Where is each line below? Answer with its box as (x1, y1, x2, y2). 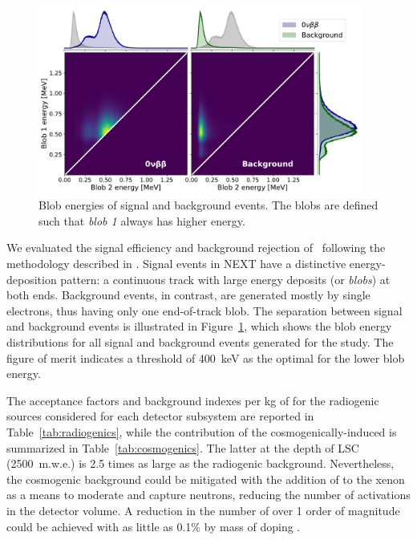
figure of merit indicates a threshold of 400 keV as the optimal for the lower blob (6, 349, 405, 366)
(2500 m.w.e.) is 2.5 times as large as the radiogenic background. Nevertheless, (6, 455, 395, 472)
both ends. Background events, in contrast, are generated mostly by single (6, 286, 370, 303)
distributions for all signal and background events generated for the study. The (6, 333, 394, 350)
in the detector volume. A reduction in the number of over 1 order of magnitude (6, 501, 400, 518)
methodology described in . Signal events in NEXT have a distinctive (6, 255, 346, 272)
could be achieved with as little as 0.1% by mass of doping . (6, 518, 301, 534)
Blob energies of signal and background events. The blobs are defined (38, 197, 379, 213)
